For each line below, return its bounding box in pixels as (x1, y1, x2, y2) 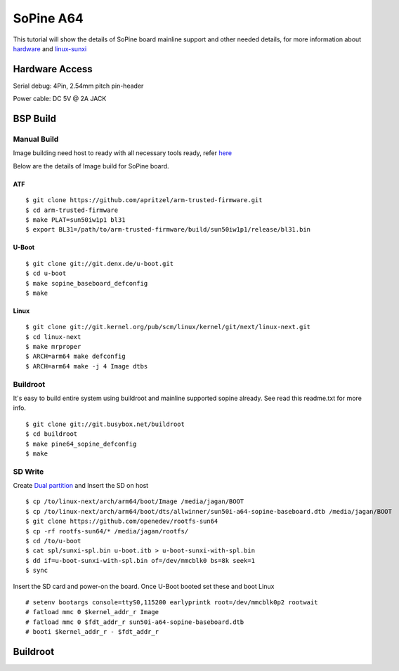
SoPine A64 (13, 11, 84, 26)
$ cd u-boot (25, 270, 67, 277)
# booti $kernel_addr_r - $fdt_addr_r (25, 628, 159, 636)
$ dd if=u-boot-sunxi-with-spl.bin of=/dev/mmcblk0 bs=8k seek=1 (25, 557, 256, 564)
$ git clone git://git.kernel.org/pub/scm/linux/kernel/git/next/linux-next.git (25, 323, 311, 331)
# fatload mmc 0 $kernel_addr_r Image (25, 608, 159, 616)
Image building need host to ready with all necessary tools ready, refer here (13, 149, 232, 157)
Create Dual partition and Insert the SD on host (13, 481, 149, 490)
